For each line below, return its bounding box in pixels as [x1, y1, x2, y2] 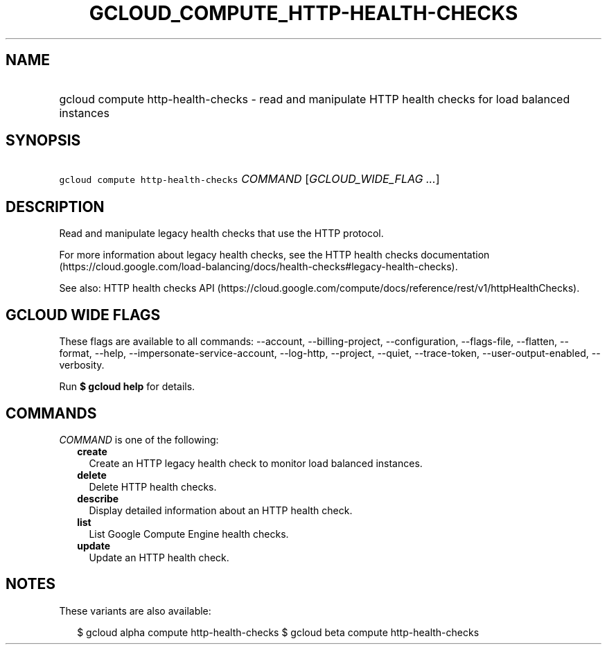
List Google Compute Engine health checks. [89, 527, 289, 540]
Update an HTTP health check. [89, 551, 229, 563]
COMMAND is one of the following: [59, 433, 219, 446]
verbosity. [59, 359, 105, 371]
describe [77, 492, 119, 504]
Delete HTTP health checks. [89, 480, 217, 493]
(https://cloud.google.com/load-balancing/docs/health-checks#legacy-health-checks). [59, 261, 458, 273]
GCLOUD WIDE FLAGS [6, 306, 161, 324]
